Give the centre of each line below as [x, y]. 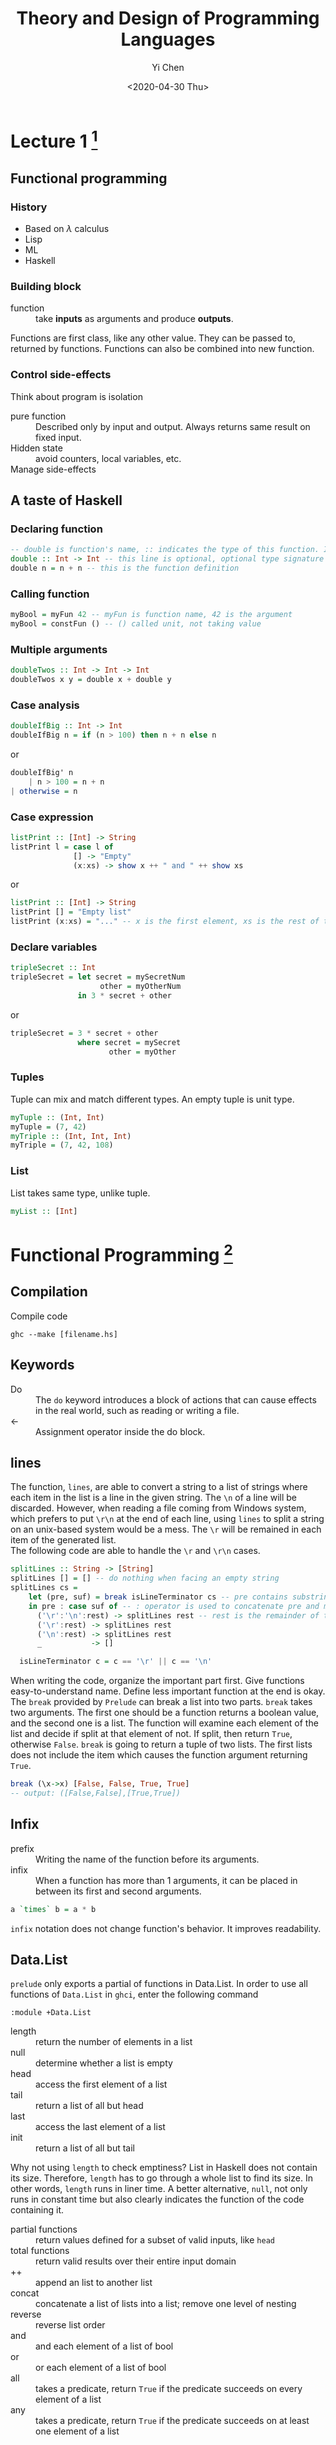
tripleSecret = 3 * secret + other [84, 1033]
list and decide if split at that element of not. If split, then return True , [151, 1734]
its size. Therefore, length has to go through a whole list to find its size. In [161, 2178]
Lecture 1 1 [54, 139]
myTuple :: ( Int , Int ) [57, 1117]
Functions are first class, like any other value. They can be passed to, [153, 338]
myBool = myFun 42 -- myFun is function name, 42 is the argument [151, 615]
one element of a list [77, 2431]
